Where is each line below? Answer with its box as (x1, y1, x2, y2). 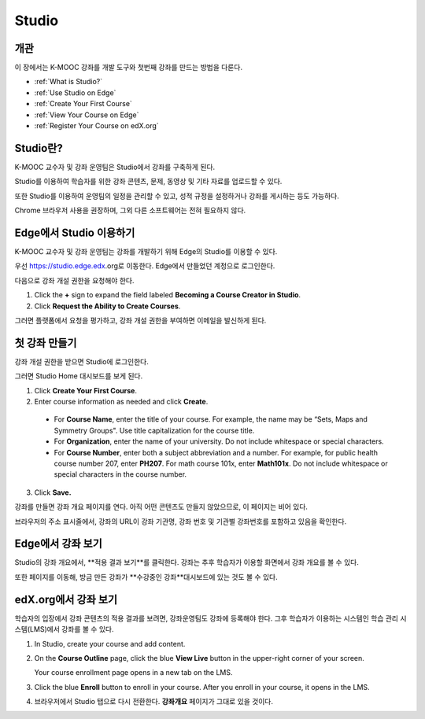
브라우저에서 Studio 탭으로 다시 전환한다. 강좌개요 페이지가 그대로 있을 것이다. (34, 697, 273, 706)
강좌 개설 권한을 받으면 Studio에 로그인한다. (14, 356, 149, 366)
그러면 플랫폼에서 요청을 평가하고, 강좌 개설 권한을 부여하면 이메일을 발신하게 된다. (14, 315, 267, 325)
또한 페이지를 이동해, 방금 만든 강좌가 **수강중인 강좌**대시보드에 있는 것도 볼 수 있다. (14, 572, 279, 581)
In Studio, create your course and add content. (34, 639, 186, 648)
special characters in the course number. (54, 470, 187, 479)
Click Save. (34, 488, 72, 497)
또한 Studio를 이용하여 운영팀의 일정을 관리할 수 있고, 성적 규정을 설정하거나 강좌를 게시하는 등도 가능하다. (14, 191, 340, 201)
